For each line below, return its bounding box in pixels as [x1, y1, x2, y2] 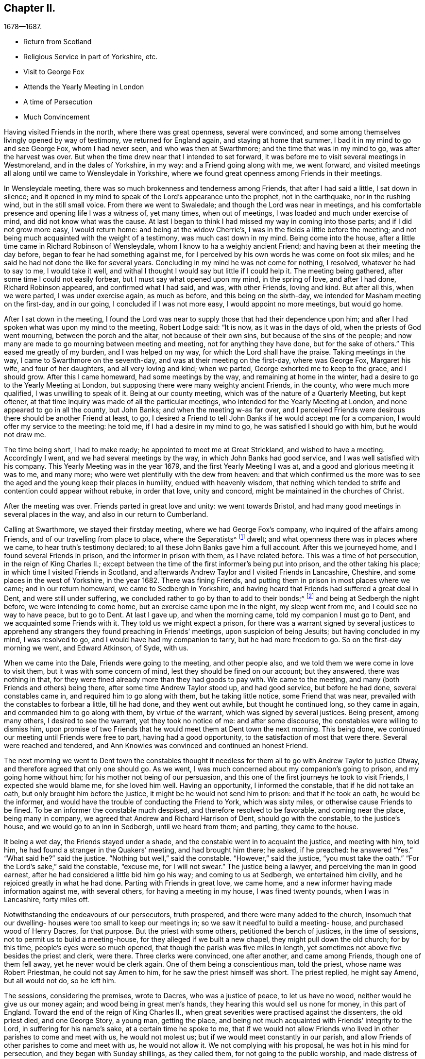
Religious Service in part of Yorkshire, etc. [23, 52, 158, 61]
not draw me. [4, 430, 46, 439]
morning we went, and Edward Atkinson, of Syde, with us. [4, 643, 189, 652]
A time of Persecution [23, 98, 93, 106]
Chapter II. [4, 2, 56, 14]
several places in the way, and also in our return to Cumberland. [4, 510, 208, 519]
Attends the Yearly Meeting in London [23, 83, 144, 91]
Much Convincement [23, 113, 90, 121]
